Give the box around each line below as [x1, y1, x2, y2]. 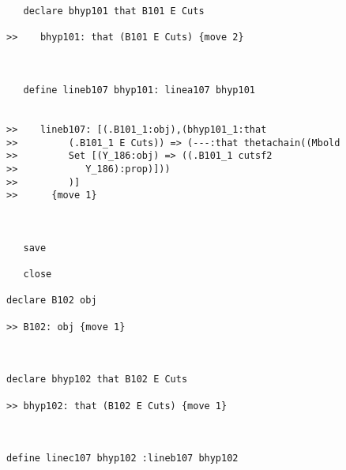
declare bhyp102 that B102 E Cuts [6, 374, 188, 385]
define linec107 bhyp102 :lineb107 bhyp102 [6, 453, 239, 464]
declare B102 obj [6, 295, 97, 306]
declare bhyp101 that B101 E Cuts [23, 6, 205, 17]
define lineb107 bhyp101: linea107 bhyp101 [23, 84, 255, 96]
